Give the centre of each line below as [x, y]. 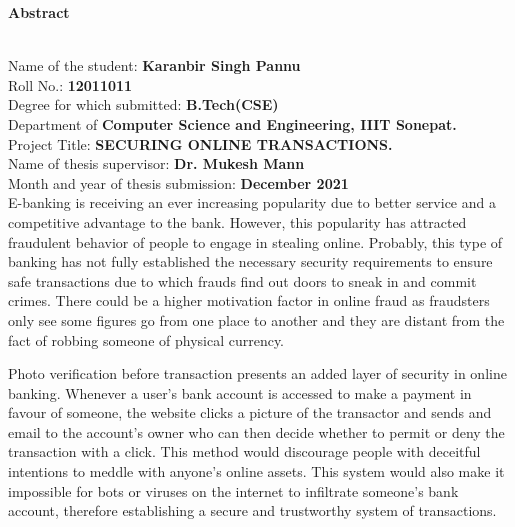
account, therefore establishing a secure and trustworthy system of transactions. [252, 510]
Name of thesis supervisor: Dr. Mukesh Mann [156, 163]
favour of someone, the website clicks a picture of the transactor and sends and [250, 412]
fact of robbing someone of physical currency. [146, 339]
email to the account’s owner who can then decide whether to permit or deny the [256, 431]
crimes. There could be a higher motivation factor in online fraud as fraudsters [249, 300]
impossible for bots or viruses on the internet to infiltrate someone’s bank [233, 490]
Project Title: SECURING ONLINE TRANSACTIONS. [200, 143]
